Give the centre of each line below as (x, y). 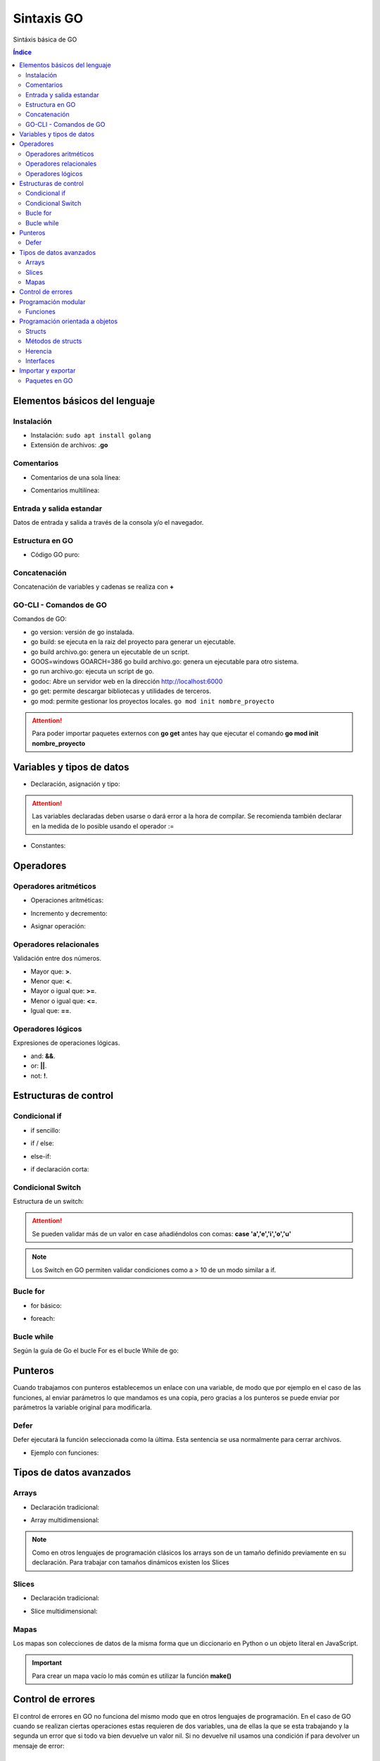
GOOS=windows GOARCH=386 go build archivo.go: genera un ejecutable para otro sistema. (165, 661)
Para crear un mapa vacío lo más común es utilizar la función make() (132, 1676)
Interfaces (40, 361)
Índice (22, 52)
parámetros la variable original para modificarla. (83, 1407)
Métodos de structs (54, 341)
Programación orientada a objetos (69, 321)
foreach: (43, 1319)
